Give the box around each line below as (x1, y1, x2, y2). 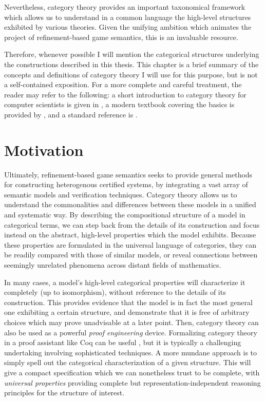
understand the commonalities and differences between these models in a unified (4, 199, 256, 210)
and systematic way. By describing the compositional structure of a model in (4, 209, 245, 220)
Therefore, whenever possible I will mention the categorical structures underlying (4, 49, 259, 59)
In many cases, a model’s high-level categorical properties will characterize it (4, 276, 245, 287)
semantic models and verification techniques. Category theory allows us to (4, 189, 237, 199)
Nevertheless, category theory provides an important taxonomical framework (4, 2, 245, 12)
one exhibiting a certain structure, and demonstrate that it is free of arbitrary (4, 307, 250, 317)
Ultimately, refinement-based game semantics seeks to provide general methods (4, 169, 253, 179)
